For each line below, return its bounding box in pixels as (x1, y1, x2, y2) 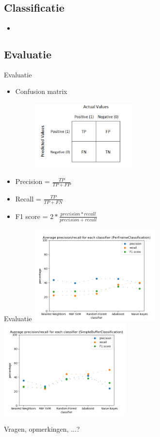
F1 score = (15, 211, 48, 221)
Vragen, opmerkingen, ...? (4, 424, 80, 434)
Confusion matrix (15, 86, 67, 96)
